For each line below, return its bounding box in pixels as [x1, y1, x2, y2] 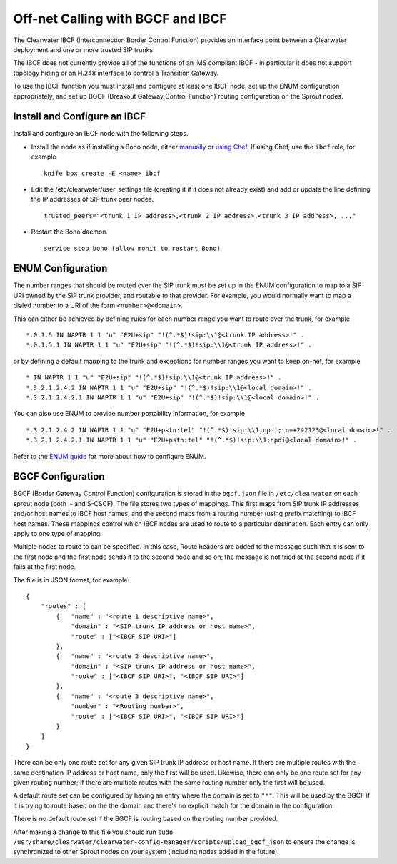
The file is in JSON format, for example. [13, 575, 130, 584]
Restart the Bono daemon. [31, 227, 109, 236]
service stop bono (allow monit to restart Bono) [44, 244, 221, 252]
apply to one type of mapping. [13, 529, 103, 537]
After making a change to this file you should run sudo [13, 828, 174, 836]
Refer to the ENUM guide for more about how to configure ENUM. [13, 452, 206, 460]
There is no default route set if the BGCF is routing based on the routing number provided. [13, 815, 278, 823]
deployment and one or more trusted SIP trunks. [13, 45, 155, 54]
